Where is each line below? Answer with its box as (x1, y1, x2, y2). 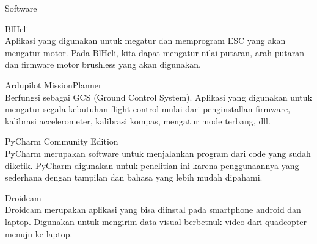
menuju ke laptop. (5, 227, 73, 240)
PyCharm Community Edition (5, 135, 118, 148)
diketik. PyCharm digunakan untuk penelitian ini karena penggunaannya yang (5, 159, 299, 171)
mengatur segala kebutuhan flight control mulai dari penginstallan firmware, (5, 102, 291, 115)
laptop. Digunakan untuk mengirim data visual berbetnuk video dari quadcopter (5, 215, 307, 228)
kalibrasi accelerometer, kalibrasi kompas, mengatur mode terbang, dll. (5, 114, 271, 127)
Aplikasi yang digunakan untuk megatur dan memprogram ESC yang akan (5, 34, 286, 47)
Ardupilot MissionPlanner (5, 78, 102, 91)
